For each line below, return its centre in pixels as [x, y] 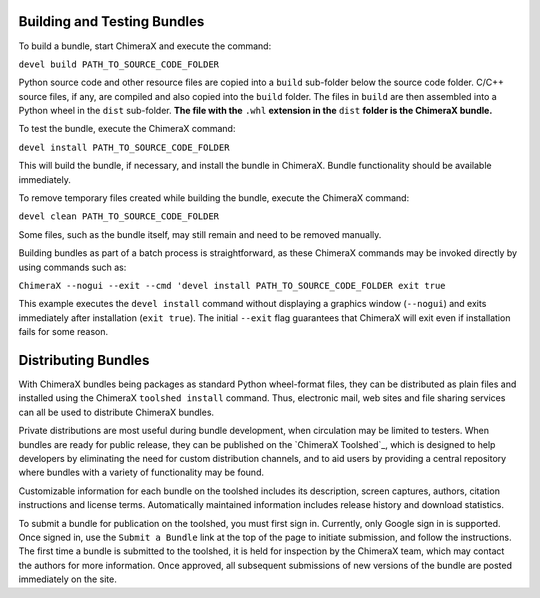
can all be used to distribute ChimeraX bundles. [116, 412]
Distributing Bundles [84, 360]
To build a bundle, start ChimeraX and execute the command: [145, 46]
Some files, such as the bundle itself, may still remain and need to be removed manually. [200, 234]
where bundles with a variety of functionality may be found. [141, 472]
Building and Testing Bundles [111, 21]
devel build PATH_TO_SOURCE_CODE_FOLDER [119, 64]
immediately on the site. [67, 579]
